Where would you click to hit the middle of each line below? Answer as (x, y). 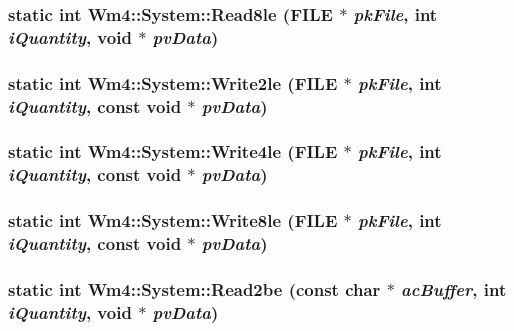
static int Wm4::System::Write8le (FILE (173, 220)
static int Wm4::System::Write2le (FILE (173, 82)
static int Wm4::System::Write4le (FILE (173, 151)
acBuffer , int (454, 288)
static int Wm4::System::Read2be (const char (194, 288)
